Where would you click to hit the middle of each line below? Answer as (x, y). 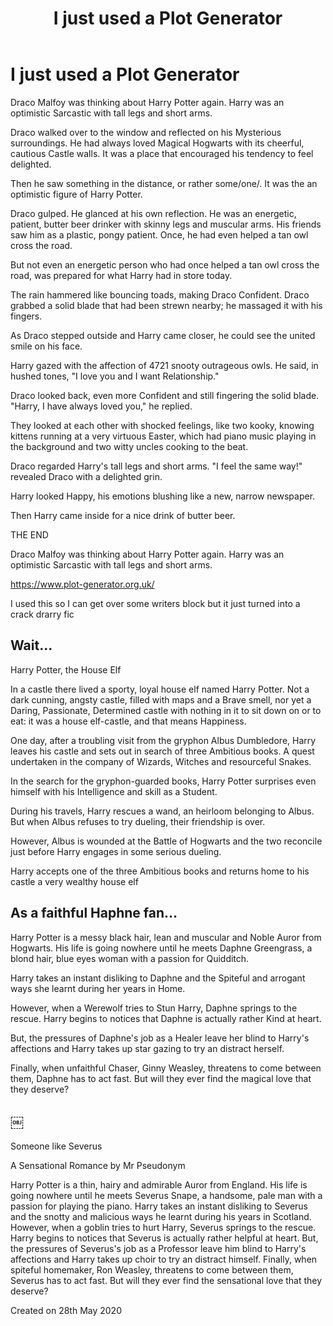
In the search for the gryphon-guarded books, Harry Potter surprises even (163, 781)
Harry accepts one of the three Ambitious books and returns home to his (160, 871)
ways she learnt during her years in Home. (98, 988)
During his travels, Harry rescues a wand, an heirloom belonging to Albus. (162, 811)
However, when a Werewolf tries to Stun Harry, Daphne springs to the (154, 1008)
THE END (29, 534)
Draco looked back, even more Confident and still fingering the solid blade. (165, 395)
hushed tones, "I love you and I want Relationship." (115, 376)
